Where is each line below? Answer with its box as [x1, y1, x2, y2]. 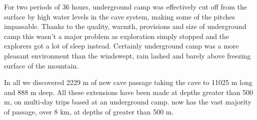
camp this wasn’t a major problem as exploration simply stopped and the [4, 30, 229, 41]
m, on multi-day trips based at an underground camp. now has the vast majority [4, 96, 251, 107]
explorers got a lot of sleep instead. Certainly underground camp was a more [4, 40, 239, 51]
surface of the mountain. [4, 60, 79, 70]
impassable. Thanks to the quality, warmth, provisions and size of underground [4, 21, 246, 31]
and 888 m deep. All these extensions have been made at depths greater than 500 [4, 86, 253, 97]
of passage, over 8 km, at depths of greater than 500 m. [4, 106, 174, 116]
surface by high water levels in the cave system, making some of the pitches [4, 11, 235, 21]
